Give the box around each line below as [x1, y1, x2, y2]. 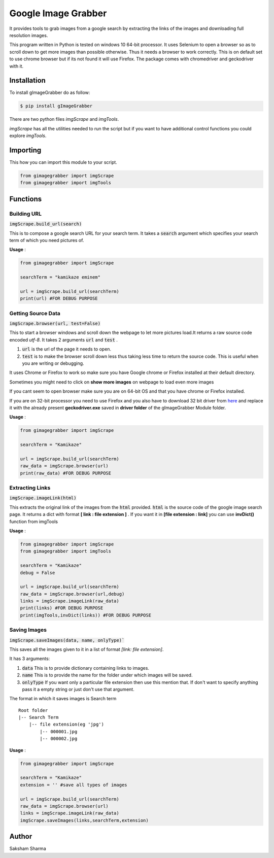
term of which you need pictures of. [9, 237, 84, 243]
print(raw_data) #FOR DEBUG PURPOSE [20, 470, 112, 476]
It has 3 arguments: [9, 656, 50, 662]
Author [9, 832, 32, 841]
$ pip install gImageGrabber [20, 103, 93, 109]
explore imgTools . [9, 132, 47, 139]
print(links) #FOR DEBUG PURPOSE [20, 605, 104, 611]
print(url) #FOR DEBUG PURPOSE [20, 296, 98, 301]
